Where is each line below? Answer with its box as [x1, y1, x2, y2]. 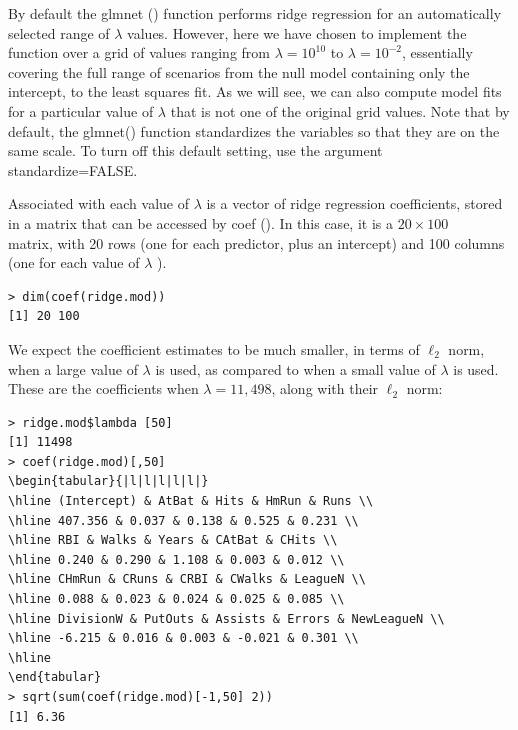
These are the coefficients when [8, 378, 199, 399]
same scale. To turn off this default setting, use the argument [8, 140, 383, 161]
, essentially [401, 42, 473, 63]
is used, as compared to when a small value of [155, 358, 436, 379]
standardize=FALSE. [8, 159, 138, 180]
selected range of [8, 22, 110, 43]
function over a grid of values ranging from [8, 42, 270, 63]
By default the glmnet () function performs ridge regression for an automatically [8, 3, 502, 23]
